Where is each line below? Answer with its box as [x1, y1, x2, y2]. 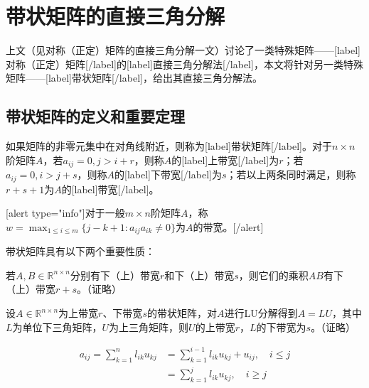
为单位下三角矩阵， [12, 319, 102, 334]
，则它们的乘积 [238, 267, 309, 282]
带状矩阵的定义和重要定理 [6, 105, 185, 127]
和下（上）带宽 [164, 267, 235, 282]
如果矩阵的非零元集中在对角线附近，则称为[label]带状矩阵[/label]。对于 [6, 139, 332, 153]
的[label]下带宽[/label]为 [114, 167, 222, 182]
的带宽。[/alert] [193, 219, 264, 234]
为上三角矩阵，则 [109, 319, 189, 334]
